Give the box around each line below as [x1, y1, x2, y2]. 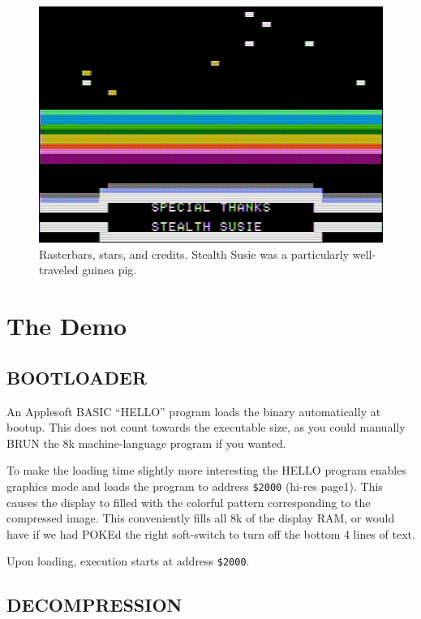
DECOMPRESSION [6, 592, 183, 617]
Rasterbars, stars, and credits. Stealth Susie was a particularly [39, 245, 350, 262]
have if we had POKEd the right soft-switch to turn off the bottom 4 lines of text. [6, 525, 415, 542]
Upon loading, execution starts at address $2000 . [6, 552, 250, 570]
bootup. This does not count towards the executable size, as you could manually [6, 419, 406, 436]
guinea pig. [82, 261, 137, 278]
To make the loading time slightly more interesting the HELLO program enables [6, 462, 406, 479]
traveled [39, 261, 79, 278]
